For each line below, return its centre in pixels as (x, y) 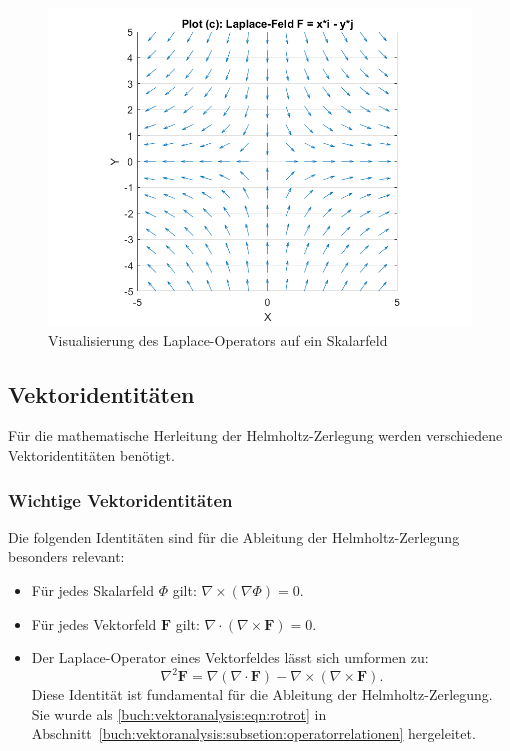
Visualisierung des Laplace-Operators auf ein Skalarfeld (218, 339)
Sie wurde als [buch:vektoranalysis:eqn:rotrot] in (179, 713)
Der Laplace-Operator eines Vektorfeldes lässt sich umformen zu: (230, 657)
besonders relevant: (66, 556)
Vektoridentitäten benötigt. (91, 454)
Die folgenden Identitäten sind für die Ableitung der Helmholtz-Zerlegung (234, 536)
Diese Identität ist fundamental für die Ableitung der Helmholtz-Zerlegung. (262, 694)
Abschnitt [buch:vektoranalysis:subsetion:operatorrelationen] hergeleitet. (253, 733)
